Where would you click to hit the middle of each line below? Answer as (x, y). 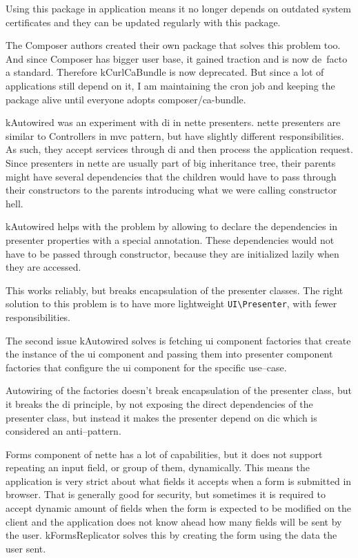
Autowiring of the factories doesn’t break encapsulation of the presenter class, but (179, 390)
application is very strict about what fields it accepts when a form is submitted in (179, 480)
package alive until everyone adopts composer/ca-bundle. (126, 99)
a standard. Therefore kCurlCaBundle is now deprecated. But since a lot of (165, 72)
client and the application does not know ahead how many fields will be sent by (174, 521)
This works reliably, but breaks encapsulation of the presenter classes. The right (175, 290)
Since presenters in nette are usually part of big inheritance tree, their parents (171, 162)
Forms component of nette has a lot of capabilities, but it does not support (164, 454)
